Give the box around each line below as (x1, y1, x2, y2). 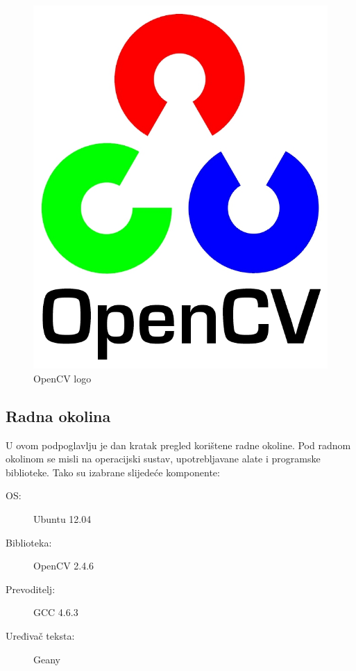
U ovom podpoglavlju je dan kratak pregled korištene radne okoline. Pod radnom (6, 437, 351, 452)
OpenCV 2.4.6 (33, 558, 94, 573)
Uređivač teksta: (6, 628, 75, 642)
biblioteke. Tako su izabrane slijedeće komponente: (6, 464, 220, 479)
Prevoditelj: (6, 581, 56, 596)
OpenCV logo (33, 371, 92, 385)
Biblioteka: (6, 535, 52, 549)
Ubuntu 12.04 (33, 512, 92, 526)
